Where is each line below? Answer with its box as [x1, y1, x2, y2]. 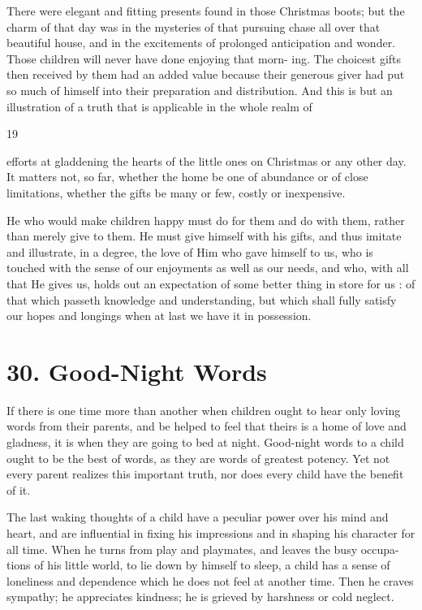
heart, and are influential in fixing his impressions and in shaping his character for [6, 524, 416, 541]
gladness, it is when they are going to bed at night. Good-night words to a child [6, 434, 404, 450]
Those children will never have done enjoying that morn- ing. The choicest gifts [6, 50, 402, 67]
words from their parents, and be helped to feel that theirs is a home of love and [6, 417, 407, 435]
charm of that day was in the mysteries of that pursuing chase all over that [6, 18, 381, 35]
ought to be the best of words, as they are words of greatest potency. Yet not [6, 449, 390, 466]
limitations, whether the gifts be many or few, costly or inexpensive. [6, 184, 346, 201]
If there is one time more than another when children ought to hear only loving [6, 401, 401, 418]
